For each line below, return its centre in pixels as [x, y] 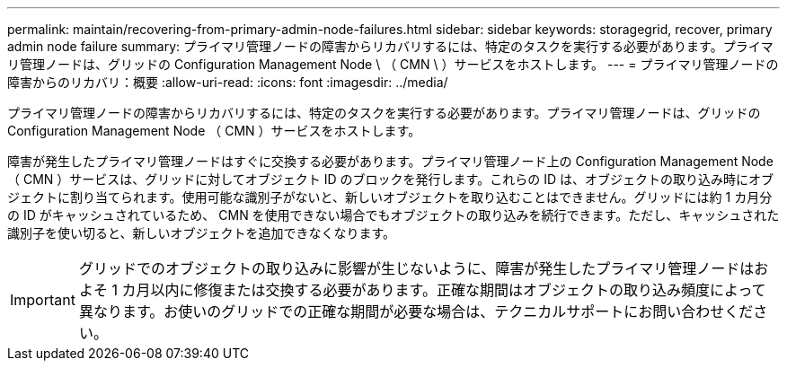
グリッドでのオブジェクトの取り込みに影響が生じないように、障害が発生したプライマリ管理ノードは [416, 268]
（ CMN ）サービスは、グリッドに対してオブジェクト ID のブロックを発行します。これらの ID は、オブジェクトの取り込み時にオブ [390, 179]
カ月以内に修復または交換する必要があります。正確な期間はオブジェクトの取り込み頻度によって [444, 290]
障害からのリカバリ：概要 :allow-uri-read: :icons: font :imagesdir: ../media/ [228, 82]
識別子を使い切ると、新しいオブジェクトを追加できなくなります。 [202, 233]
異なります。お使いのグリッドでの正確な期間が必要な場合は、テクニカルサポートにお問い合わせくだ [416, 311]
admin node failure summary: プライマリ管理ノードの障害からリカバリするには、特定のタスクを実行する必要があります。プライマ [390, 46]
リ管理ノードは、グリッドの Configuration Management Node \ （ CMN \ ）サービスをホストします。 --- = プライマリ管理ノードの [393, 64]
